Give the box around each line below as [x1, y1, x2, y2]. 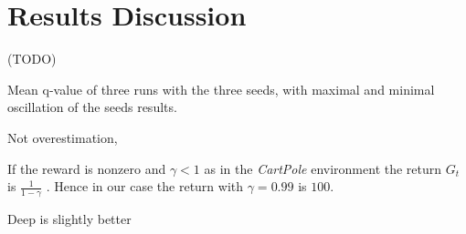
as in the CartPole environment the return [204, 158, 442, 178]
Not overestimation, [7, 127, 118, 147]
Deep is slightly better [7, 209, 132, 228]
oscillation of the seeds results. [7, 97, 177, 117]
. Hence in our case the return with [46, 177, 244, 196]
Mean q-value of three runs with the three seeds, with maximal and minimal [7, 79, 435, 98]
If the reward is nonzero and [7, 158, 166, 178]
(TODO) [7, 49, 57, 68]
